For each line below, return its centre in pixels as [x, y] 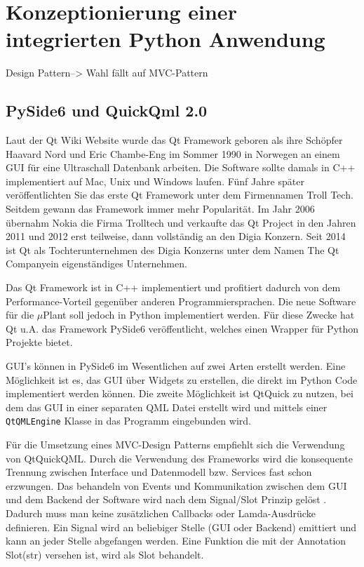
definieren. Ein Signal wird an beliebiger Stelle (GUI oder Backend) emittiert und [181, 527]
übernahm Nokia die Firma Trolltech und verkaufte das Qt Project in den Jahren [181, 222]
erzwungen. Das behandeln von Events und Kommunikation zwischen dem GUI [176, 485]
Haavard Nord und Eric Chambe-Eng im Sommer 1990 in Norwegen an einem [173, 153]
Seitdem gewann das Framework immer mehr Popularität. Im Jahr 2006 [160, 209]
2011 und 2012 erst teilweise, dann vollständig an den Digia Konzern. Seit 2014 [176, 236]
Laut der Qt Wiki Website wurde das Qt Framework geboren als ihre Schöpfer [174, 140]
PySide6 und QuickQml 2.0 [107, 111]
